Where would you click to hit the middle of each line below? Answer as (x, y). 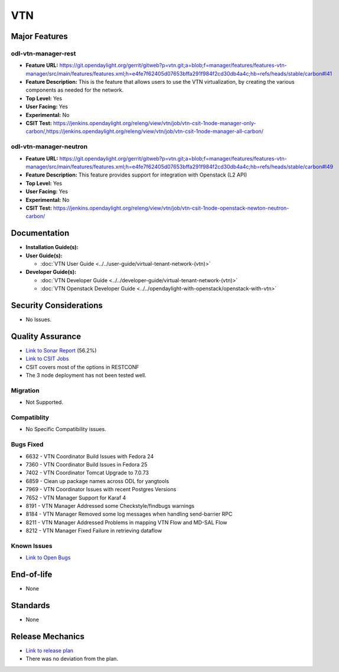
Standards (30, 605)
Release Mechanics (48, 636)
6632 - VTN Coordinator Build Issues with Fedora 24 (90, 456)
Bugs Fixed (27, 445)
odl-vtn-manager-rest (43, 53)
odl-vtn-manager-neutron (49, 146)
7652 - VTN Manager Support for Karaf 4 (76, 498)
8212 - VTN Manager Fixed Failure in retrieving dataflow (94, 531)
